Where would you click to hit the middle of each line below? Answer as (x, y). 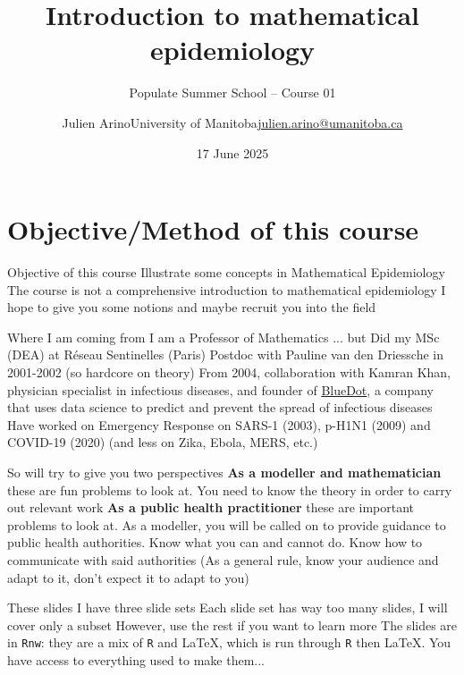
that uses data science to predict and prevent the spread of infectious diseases (220, 407)
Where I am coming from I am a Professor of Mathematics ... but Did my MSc (224, 337)
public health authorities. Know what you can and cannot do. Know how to (215, 542)
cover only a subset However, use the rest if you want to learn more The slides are (232, 624)
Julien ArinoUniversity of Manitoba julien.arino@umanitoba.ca (232, 122)
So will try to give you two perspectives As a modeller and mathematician (224, 472)
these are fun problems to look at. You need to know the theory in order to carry (230, 489)
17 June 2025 (232, 152)
